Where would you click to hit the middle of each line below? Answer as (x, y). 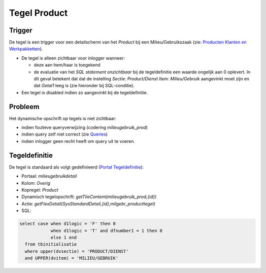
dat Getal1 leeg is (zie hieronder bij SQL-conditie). (84, 86)
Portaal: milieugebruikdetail (49, 176)
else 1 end (64, 237)
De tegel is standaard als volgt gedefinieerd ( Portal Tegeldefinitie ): (76, 167)
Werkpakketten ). (26, 49)
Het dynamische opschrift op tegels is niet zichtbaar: (63, 118)
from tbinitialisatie (51, 244)
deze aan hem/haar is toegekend (67, 65)
